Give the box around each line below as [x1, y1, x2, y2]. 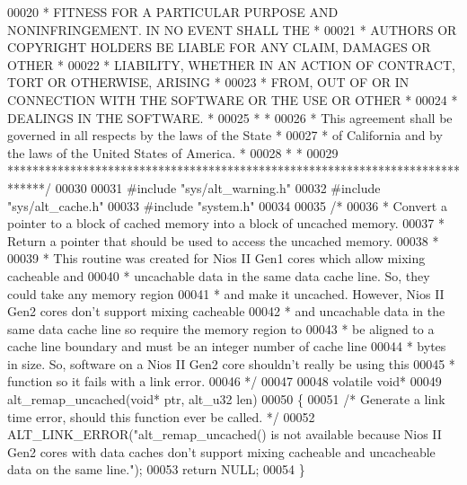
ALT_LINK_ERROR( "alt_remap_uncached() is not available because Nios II [7, 425, 442, 444]
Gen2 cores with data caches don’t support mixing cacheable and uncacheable [7, 442, 436, 461]
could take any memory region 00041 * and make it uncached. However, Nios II [7, 284, 445, 303]
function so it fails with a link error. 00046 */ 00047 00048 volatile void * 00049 [7, 372, 442, 391]
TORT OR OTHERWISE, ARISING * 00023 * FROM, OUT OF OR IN [7, 73, 410, 92]
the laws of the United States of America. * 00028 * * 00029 [7, 143, 339, 162]
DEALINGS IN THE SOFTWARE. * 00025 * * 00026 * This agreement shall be [7, 108, 453, 127]
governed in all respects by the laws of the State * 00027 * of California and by [7, 126, 443, 145]
